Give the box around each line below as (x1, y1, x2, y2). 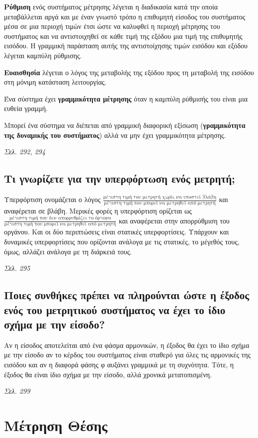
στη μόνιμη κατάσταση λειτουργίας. (4, 77, 107, 87)
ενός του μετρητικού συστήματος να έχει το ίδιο (4, 302, 226, 317)
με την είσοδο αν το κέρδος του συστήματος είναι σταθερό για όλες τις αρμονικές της (4, 349, 251, 360)
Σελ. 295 (4, 263, 30, 273)
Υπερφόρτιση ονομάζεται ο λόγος (4, 194, 101, 205)
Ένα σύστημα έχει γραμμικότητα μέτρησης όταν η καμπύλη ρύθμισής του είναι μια (4, 93, 248, 104)
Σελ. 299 (4, 386, 30, 396)
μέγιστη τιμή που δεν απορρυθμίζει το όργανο (9, 216, 111, 221)
